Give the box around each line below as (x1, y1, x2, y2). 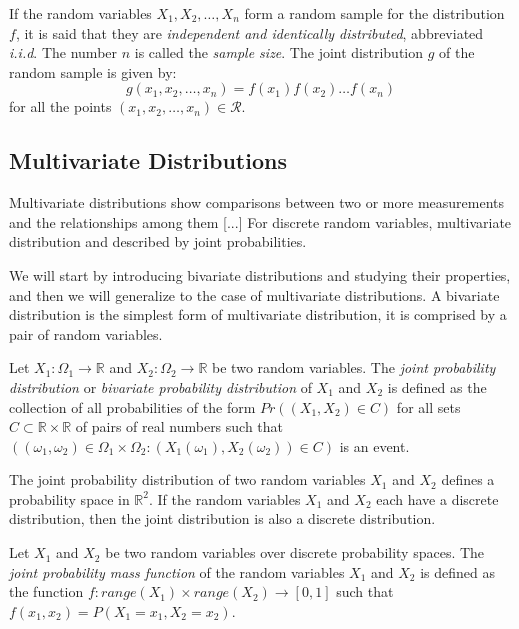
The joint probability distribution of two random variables (9, 469, 366, 490)
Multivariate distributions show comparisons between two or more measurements (9, 192, 505, 213)
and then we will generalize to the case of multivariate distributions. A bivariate (9, 284, 500, 305)
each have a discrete (376, 488, 499, 509)
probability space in (9, 488, 130, 509)
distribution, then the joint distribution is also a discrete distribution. (9, 508, 436, 529)
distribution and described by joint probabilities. (9, 231, 307, 252)
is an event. (339, 435, 410, 456)
